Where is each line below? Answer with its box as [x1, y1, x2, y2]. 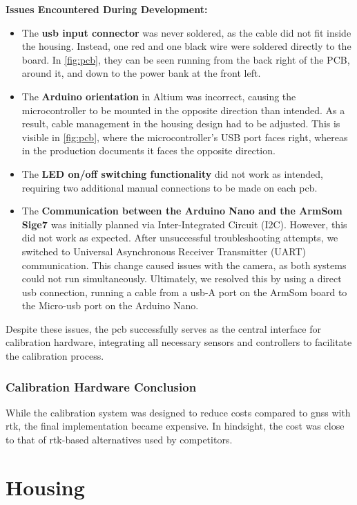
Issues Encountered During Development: [6, 2, 208, 16]
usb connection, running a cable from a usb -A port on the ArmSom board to [21, 284, 347, 299]
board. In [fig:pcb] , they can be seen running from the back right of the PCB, [21, 52, 350, 66]
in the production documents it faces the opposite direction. [21, 143, 276, 158]
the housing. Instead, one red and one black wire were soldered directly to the [21, 39, 351, 53]
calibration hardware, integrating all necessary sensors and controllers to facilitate [6, 335, 352, 349]
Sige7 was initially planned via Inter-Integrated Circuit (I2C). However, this [21, 217, 347, 231]
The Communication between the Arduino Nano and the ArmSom [21, 203, 342, 218]
